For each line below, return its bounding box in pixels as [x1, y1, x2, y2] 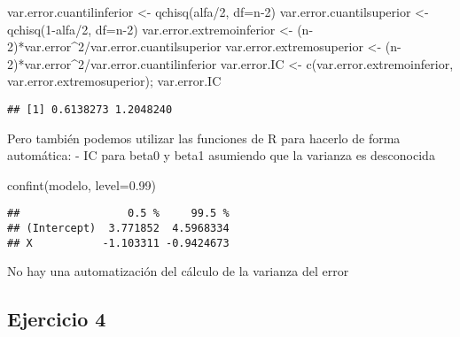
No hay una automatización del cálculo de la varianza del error [7, 262, 349, 280]
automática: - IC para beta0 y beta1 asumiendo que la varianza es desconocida [7, 146, 435, 165]
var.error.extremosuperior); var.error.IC [7, 72, 222, 90]
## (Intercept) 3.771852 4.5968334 [7, 222, 230, 235]
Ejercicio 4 [7, 305, 106, 333]
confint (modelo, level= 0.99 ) [7, 175, 157, 194]
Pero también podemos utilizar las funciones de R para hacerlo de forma [7, 128, 401, 147]
